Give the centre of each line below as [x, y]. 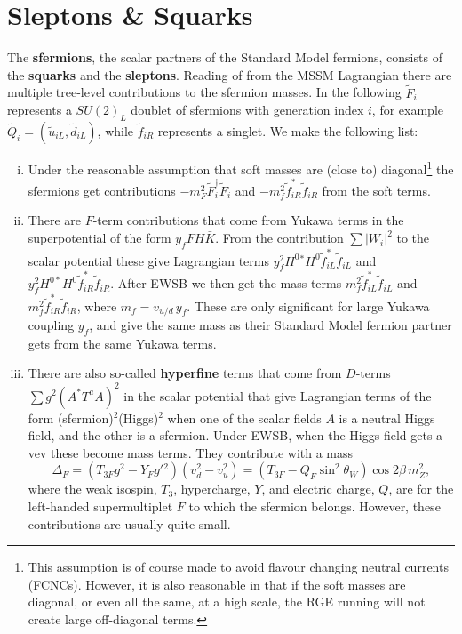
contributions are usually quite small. [129, 523]
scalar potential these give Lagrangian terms [148, 260]
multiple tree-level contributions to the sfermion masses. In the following [204, 92]
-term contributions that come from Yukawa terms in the [248, 220]
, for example [407, 110]
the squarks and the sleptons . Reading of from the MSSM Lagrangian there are [230, 74]
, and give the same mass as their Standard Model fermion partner [271, 325]
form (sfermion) [71, 417]
